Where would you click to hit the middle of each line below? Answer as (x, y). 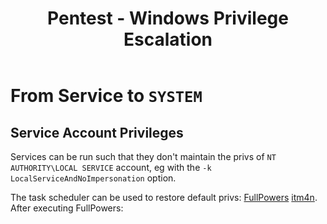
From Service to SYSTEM (106, 96)
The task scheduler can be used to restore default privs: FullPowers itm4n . (164, 197)
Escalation (168, 39)
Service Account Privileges (97, 132)
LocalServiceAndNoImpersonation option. (93, 178)
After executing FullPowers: (67, 208)
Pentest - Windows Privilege (168, 18)
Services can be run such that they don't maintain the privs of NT (143, 156)
